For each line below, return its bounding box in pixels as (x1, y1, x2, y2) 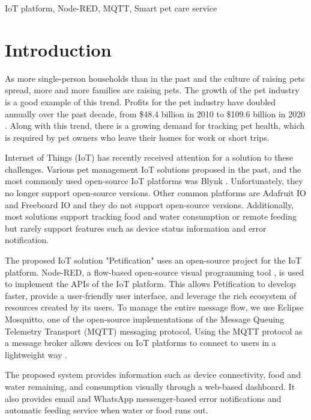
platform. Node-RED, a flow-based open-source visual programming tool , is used (5, 265, 304, 278)
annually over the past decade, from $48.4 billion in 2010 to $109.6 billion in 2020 (5, 107, 306, 120)
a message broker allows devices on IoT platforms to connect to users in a (5, 336, 276, 349)
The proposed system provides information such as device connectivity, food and (5, 368, 301, 381)
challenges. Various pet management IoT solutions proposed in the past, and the (5, 162, 301, 175)
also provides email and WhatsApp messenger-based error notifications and (5, 392, 282, 404)
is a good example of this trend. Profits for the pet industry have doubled (5, 95, 276, 108)
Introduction (5, 37, 112, 61)
